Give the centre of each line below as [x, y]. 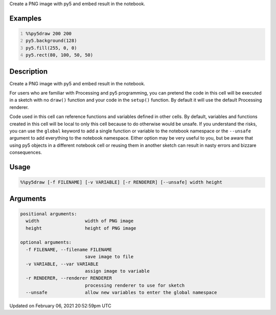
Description [29, 71]
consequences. [26, 152]
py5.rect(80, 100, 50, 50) [60, 55]
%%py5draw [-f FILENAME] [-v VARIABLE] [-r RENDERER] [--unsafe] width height [121, 182]
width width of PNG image [80, 221]
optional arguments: [46, 242]
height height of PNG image [81, 228]
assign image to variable [117, 271]
